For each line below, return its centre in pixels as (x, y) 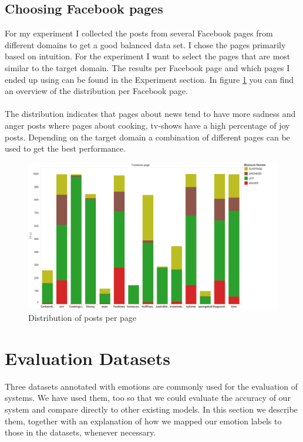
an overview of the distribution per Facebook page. (96, 91)
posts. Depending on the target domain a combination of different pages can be (147, 137)
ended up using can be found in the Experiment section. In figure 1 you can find (149, 79)
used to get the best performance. (65, 148)
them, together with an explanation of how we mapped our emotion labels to (143, 421)
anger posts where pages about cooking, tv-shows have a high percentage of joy (147, 125)
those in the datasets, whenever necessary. (80, 432)
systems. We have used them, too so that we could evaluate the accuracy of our (148, 398)
